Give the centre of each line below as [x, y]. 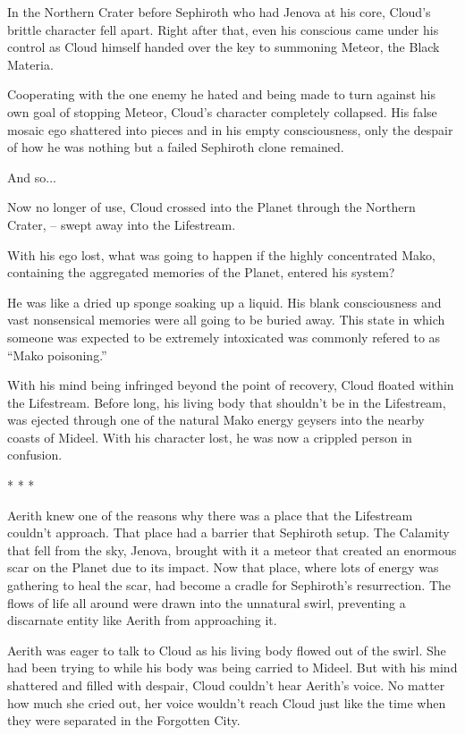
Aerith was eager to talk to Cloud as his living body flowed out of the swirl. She [227, 650]
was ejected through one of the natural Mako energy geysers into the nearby [216, 420]
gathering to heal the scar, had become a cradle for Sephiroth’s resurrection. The [229, 585]
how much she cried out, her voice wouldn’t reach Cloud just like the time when [227, 702]
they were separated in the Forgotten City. [124, 720]
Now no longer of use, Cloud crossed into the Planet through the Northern [211, 207]
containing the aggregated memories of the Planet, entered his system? [201, 272]
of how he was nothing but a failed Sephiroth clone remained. [176, 147]
